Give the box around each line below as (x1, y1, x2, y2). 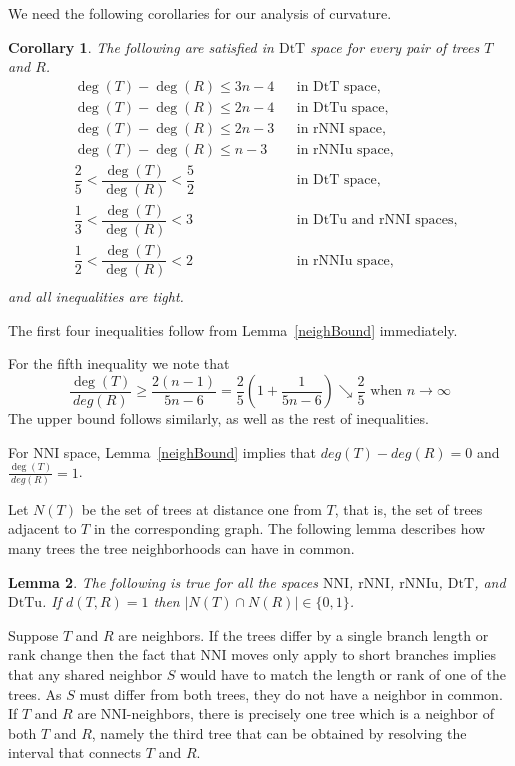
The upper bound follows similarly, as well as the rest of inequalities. (8, 408, 429, 428)
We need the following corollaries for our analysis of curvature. (8, 3, 392, 23)
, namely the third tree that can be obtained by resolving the (91, 722, 467, 743)
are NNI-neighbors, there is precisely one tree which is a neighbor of (77, 703, 495, 724)
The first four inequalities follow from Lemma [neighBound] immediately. (8, 319, 458, 340)
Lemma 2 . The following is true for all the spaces (8, 571, 318, 592)
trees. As (8, 683, 62, 704)
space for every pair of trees (310, 36, 480, 57)
